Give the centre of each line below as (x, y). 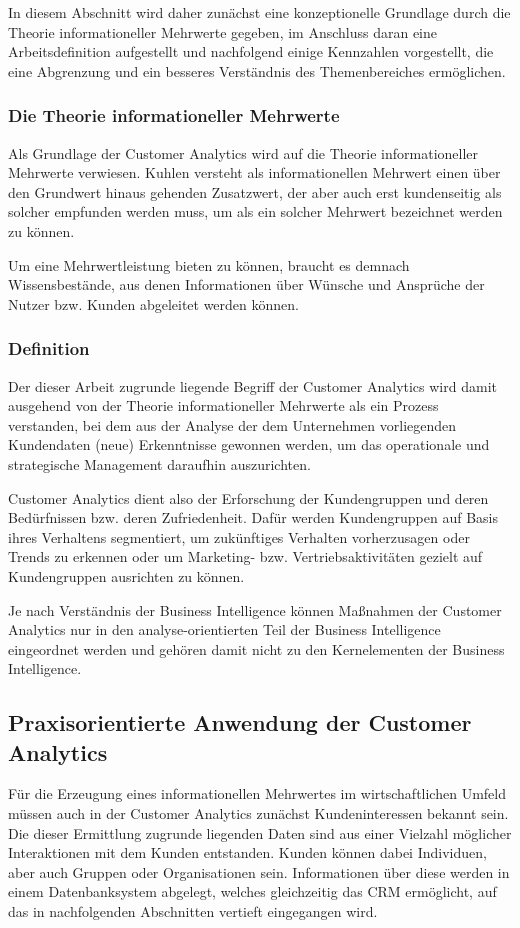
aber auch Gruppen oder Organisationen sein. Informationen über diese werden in (259, 871)
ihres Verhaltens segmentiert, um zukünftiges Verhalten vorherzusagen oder (239, 536)
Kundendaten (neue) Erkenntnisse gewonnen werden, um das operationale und (249, 444)
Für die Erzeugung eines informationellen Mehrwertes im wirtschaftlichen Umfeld (257, 793)
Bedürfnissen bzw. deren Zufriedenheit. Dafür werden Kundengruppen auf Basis (253, 517)
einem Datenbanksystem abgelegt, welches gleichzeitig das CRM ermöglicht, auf (252, 891)
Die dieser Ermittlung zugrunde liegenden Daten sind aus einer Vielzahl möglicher (260, 832)
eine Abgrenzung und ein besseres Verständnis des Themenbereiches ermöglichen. (257, 70)
